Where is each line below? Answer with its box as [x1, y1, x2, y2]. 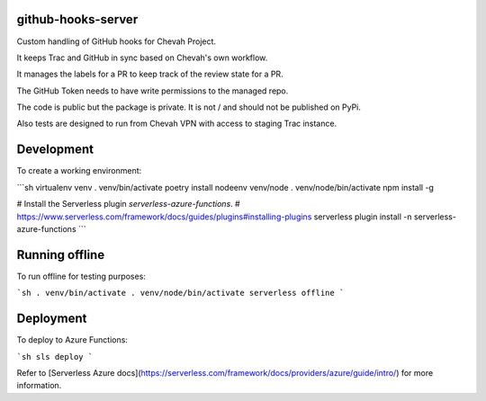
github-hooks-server [16, 12, 139, 27]
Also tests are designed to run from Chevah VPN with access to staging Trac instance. [16, 118, 337, 129]
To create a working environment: [16, 165, 142, 176]
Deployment [16, 311, 87, 326]
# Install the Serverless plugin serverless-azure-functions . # [16, 199, 240, 209]
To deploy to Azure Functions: [16, 334, 128, 345]
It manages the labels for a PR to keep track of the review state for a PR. [16, 68, 283, 80]
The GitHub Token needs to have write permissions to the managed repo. [16, 85, 289, 96]
